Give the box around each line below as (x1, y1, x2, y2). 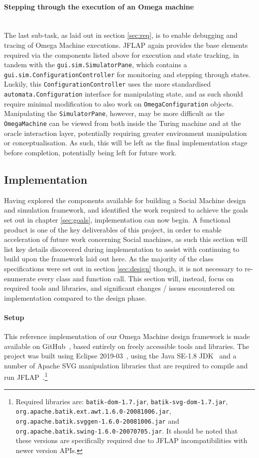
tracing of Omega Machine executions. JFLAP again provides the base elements (4, 39, 248, 50)
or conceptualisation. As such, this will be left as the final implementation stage (4, 137, 248, 148)
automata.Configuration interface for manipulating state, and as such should (4, 89, 243, 99)
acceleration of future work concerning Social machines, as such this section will (4, 234, 248, 244)
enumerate (4, 273, 36, 283)
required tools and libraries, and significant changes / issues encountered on (4, 283, 235, 293)
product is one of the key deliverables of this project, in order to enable (4, 224, 222, 234)
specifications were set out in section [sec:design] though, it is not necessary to (4, 263, 243, 273)
